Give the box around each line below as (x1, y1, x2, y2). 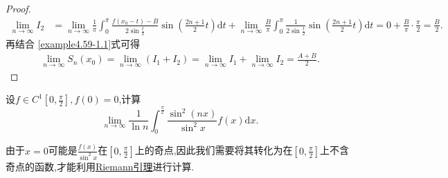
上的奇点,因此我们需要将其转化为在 (134, 143, 293, 157)
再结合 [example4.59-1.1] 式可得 (6, 37, 141, 51)
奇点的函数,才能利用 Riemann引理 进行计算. (6, 159, 195, 173)
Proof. (6, 1, 31, 15)
